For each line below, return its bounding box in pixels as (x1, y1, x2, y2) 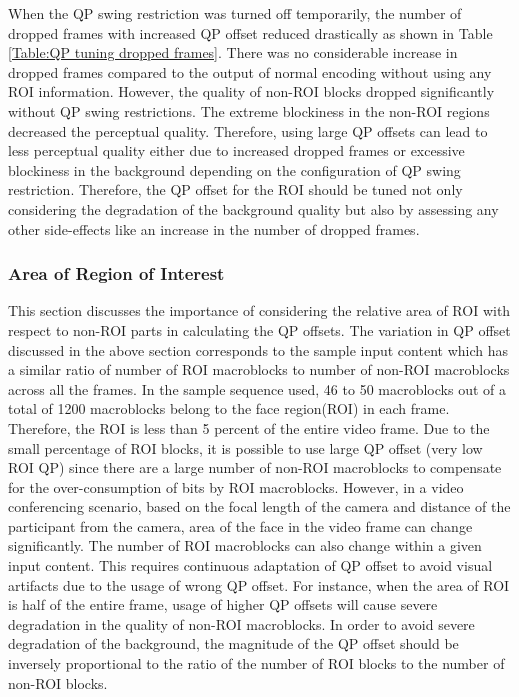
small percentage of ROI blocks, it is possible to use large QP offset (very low (8, 437, 483, 458)
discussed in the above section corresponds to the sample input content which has (8, 339, 508, 360)
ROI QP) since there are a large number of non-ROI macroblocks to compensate (8, 457, 502, 478)
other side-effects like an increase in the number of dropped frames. (8, 218, 420, 239)
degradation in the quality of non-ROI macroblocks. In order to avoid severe (8, 613, 475, 634)
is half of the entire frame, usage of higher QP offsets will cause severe (8, 594, 438, 615)
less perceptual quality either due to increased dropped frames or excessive (8, 140, 465, 161)
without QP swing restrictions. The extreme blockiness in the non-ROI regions (8, 100, 490, 121)
